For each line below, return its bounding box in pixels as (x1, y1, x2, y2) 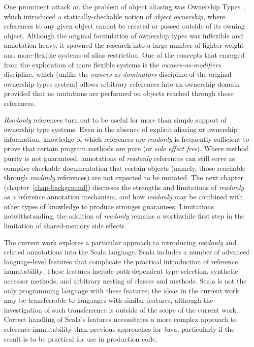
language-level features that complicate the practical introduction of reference (4, 256, 238, 266)
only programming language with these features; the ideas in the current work (4, 285, 239, 295)
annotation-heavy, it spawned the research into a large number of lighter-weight (4, 40, 244, 50)
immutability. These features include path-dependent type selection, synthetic (4, 266, 238, 276)
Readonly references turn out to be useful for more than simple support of (4, 114, 227, 125)
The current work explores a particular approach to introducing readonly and (4, 237, 237, 247)
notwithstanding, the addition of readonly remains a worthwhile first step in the (4, 211, 245, 221)
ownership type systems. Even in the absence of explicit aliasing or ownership (4, 124, 238, 134)
